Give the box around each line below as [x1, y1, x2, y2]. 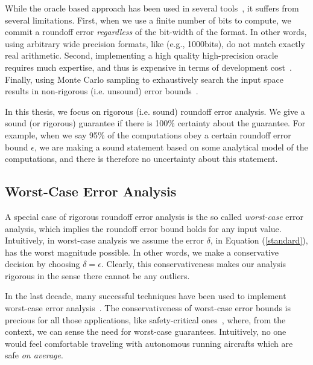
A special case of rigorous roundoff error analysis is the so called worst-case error [5, 210, 303, 222]
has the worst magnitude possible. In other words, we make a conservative [5, 245, 279, 258]
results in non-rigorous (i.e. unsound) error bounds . [5, 85, 198, 97]
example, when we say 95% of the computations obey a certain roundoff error [5, 128, 291, 141]
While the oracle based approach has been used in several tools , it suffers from [5, 2, 299, 14]
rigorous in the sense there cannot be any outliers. [5, 269, 190, 282]
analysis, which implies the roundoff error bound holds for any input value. [5, 222, 282, 234]
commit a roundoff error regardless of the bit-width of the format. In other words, [5, 25, 307, 38]
